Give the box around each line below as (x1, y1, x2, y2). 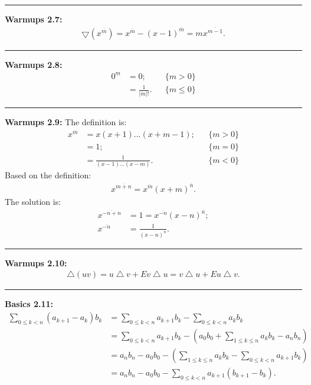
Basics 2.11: (5, 298, 54, 310)
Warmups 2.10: (5, 256, 67, 269)
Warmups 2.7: (5, 13, 63, 25)
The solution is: (5, 195, 61, 207)
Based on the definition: (5, 168, 91, 181)
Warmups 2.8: (5, 58, 63, 70)
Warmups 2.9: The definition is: (5, 115, 127, 128)
